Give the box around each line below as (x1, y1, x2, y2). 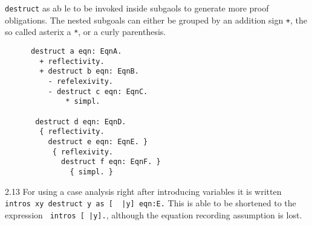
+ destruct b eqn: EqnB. (39, 67, 139, 76)
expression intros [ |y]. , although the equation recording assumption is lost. (5, 208, 302, 221)
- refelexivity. (48, 77, 113, 86)
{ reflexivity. (52, 147, 113, 156)
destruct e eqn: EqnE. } (48, 137, 148, 146)
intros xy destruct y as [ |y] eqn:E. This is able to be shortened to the (5, 197, 296, 209)
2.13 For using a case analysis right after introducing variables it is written (5, 185, 282, 197)
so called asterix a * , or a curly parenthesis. (5, 25, 166, 38)
